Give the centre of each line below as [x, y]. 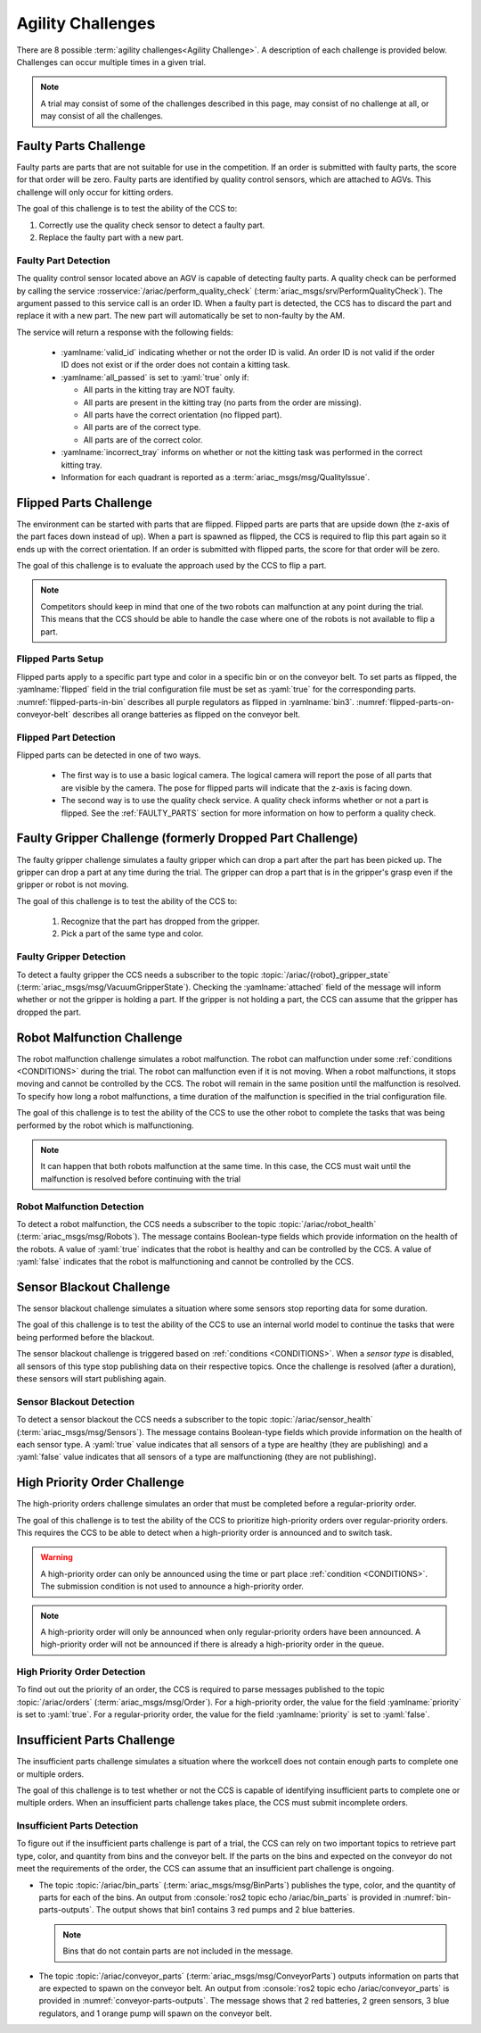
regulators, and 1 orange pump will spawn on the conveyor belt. [155, 2013]
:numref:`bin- [427, 1897]
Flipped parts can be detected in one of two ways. [109, 755]
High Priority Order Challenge [100, 1483]
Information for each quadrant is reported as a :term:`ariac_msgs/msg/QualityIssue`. [216, 477]
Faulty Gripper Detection [71, 957]
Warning [57, 1557]
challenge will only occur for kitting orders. [95, 192]
